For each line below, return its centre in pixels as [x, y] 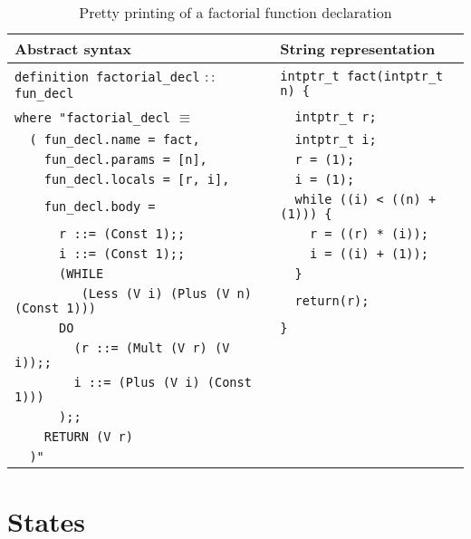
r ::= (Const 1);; [122, 234]
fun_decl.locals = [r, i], [137, 179]
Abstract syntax [73, 48]
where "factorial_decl [92, 118]
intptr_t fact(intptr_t [362, 76]
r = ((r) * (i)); [369, 234]
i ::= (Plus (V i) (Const [163, 382]
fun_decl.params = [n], [125, 159]
